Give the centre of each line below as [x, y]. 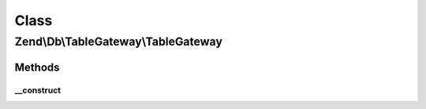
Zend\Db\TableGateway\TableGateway [118, 42]
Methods [37, 67]
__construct [38, 90]
